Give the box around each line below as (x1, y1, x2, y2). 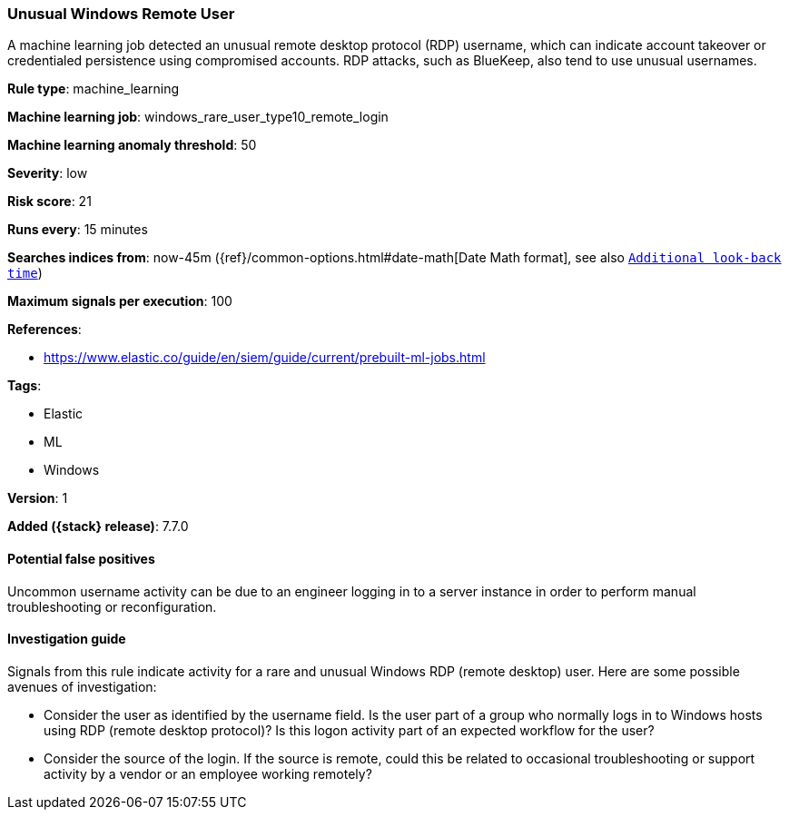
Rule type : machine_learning (7, 81, 180, 97)
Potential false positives (7, 550, 155, 566)
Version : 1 (7, 490, 68, 507)
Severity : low (7, 165, 88, 182)
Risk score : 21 (7, 193, 92, 210)
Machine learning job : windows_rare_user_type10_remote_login (7, 109, 389, 125)
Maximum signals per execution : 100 (7, 293, 232, 310)
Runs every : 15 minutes (7, 221, 148, 238)
